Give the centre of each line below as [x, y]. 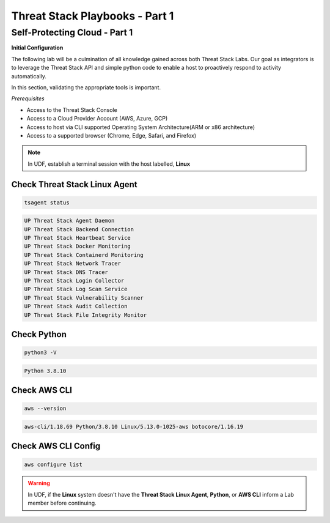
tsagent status [47, 202]
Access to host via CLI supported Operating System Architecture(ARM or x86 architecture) [141, 127]
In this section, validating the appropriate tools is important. [86, 87]
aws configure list [53, 464]
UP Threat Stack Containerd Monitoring [84, 255]
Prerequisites [28, 98]
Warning [39, 483]
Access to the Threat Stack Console [72, 109]
